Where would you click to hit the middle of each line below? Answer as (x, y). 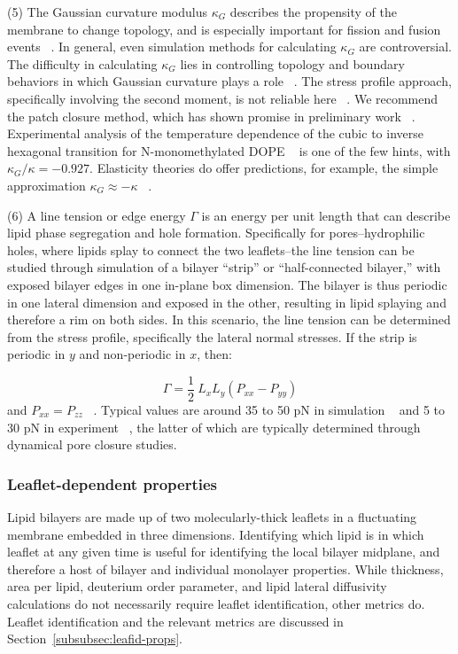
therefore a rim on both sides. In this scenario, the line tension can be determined (229, 319)
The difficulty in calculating (82, 63)
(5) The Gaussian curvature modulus (107, 12)
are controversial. (405, 47)
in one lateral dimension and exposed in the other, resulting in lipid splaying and (227, 302)
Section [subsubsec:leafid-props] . (95, 638)
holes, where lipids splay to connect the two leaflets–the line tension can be (211, 249)
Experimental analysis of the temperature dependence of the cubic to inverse (215, 133)
